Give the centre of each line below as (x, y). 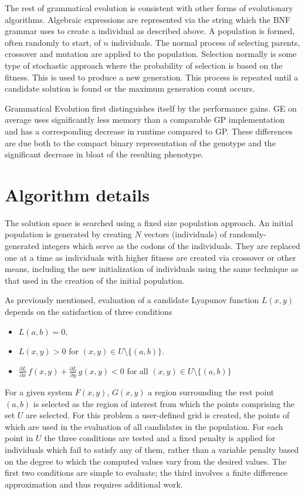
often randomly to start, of (53, 42)
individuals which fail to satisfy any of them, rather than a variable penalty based (152, 450)
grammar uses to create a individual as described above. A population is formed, (150, 31)
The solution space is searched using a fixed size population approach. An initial (149, 222)
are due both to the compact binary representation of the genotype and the (140, 142)
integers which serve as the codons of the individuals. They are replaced (171, 246)
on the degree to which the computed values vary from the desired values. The (146, 461)
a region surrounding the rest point (211, 392)
